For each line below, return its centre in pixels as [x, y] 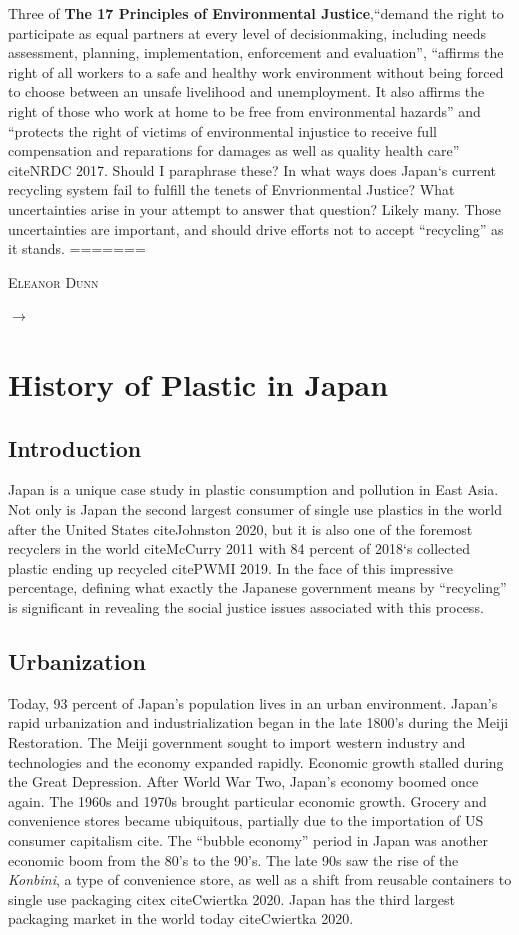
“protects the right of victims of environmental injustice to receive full [222, 130]
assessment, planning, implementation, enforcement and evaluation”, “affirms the [256, 52]
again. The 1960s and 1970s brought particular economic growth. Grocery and [247, 800]
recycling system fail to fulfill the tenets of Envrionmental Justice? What [231, 189]
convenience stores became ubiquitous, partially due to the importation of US [246, 820]
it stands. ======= [77, 248]
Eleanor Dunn [53, 281]
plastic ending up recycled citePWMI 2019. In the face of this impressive [231, 567]
